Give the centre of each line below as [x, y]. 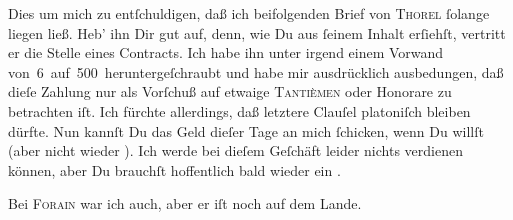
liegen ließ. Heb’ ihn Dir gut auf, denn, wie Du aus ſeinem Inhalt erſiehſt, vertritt [257, 32]
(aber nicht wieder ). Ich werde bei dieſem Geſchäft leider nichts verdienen [235, 150]
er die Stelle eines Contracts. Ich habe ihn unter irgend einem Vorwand [226, 52]
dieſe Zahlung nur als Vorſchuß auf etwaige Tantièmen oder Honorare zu [230, 91]
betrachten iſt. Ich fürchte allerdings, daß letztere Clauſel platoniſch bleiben [239, 110]
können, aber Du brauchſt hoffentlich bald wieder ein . [174, 169]
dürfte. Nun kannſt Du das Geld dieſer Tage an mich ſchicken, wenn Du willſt [246, 130]
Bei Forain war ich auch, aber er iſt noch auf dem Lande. [185, 203]
